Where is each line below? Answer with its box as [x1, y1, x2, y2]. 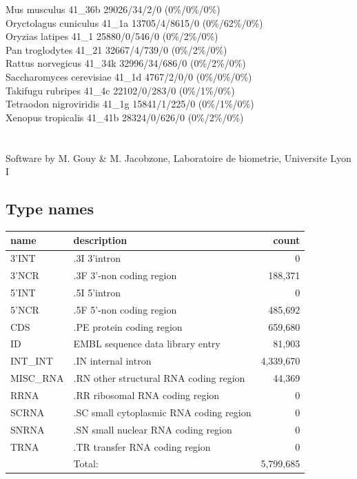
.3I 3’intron [73, 251, 121, 265]
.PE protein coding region [73, 319, 183, 334]
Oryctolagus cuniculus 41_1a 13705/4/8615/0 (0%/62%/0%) [6, 15, 263, 30]
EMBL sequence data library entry [73, 336, 221, 351]
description [73, 233, 127, 247]
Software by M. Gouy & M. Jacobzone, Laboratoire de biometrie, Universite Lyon [6, 150, 351, 165]
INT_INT [10, 354, 53, 368]
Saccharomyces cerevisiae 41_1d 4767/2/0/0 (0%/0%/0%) [6, 69, 252, 83]
